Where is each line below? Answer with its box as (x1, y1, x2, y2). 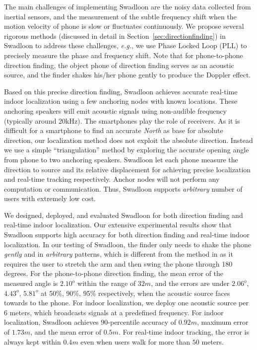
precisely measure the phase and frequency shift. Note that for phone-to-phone (4, 50, 243, 60)
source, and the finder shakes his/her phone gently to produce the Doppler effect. (4, 70, 251, 80)
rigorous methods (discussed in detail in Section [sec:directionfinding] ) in (4, 30, 226, 41)
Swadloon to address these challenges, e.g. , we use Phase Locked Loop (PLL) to (4, 40, 247, 51)
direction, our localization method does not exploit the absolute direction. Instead (4, 135, 253, 145)
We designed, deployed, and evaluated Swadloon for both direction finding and (4, 210, 243, 220)
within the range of (77, 278, 136, 288)
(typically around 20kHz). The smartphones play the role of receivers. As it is (4, 115, 240, 126)
